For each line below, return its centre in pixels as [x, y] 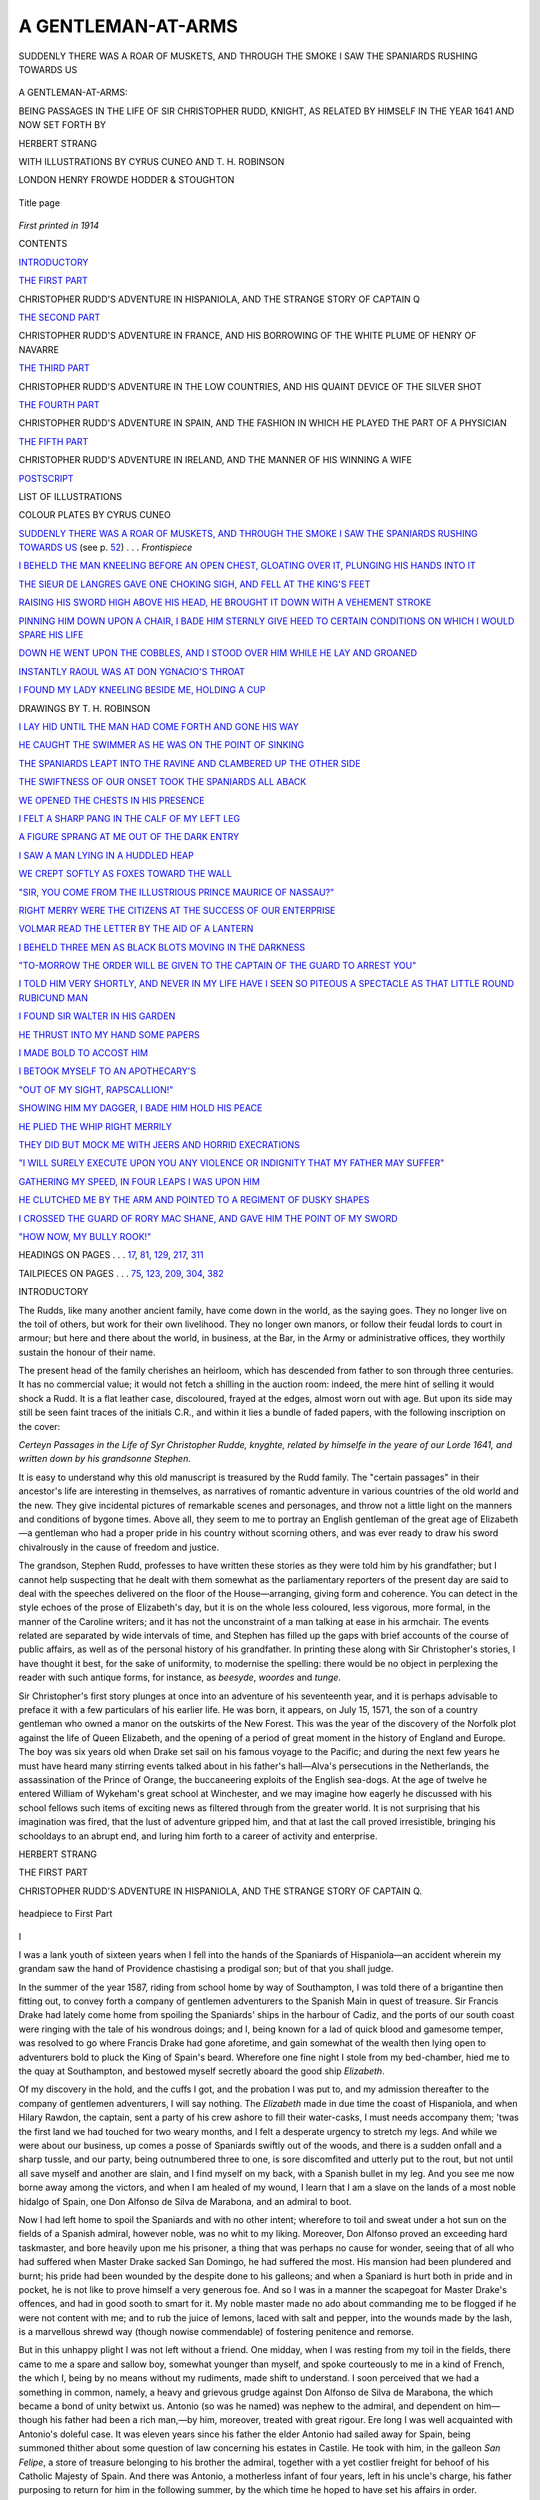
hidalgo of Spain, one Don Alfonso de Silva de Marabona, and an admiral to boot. [185, 2201]
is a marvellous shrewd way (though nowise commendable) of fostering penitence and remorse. [216, 2332]
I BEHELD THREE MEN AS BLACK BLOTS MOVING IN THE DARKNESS [162, 947]
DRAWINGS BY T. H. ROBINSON [84, 708]
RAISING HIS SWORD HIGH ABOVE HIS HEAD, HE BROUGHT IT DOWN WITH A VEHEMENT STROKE [225, 602]
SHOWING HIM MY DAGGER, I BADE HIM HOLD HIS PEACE [140, 1108]
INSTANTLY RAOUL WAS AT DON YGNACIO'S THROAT [131, 671]
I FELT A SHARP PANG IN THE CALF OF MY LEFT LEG [129, 818]
